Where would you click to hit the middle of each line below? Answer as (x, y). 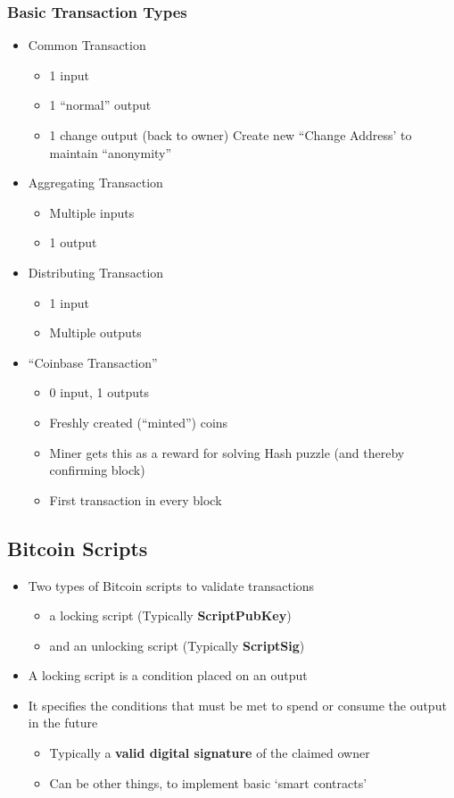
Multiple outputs (95, 332)
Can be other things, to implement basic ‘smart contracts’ (208, 782)
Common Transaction (87, 45)
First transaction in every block (136, 499)
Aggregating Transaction (95, 183)
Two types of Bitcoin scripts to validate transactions (171, 585)
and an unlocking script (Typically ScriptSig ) (177, 645)
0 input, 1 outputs (99, 392)
